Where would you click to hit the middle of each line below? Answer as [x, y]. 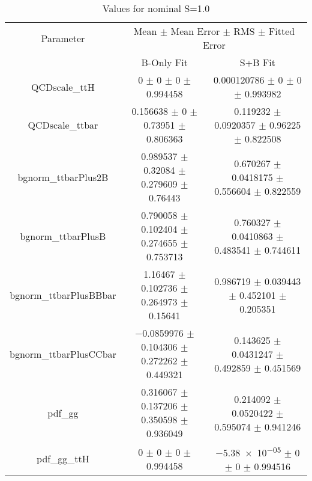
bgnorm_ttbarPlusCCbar [63, 354]
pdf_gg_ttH [63, 459]
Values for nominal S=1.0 [156, 8]
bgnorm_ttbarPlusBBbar [63, 295]
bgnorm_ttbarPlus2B [63, 177]
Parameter [63, 38]
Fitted [282, 31]
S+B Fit [257, 62]
